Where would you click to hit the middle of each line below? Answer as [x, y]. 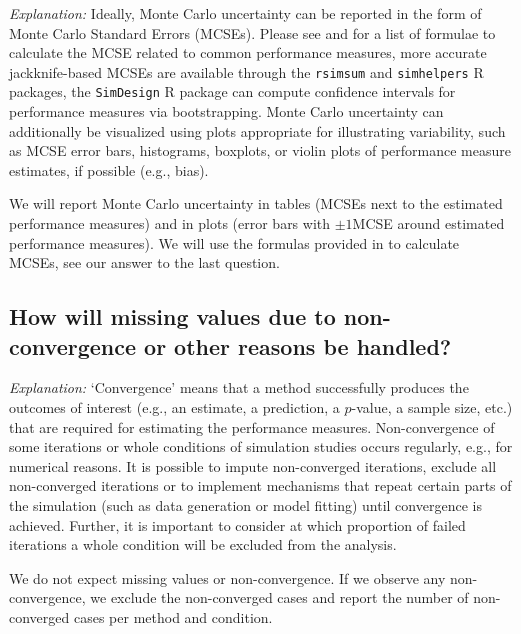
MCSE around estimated [428, 223]
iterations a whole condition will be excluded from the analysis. [203, 544]
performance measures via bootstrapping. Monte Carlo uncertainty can [226, 111]
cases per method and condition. [173, 616]
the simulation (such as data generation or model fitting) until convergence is [245, 505]
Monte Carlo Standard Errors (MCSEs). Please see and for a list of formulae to [252, 32]
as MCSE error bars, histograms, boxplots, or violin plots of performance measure [260, 150]
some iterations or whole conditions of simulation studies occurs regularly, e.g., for [261, 446]
